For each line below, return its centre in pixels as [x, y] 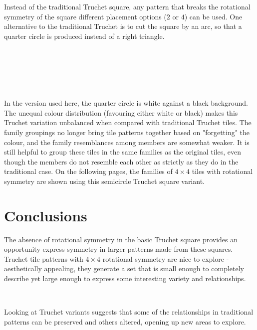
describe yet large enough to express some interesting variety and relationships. [125, 278]
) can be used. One [213, 16]
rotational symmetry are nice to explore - [166, 258]
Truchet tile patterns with [44, 258]
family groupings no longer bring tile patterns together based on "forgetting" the [127, 132]
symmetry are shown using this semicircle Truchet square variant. [104, 181]
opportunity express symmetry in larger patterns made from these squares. [119, 249]
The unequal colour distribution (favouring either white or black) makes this [121, 112]
